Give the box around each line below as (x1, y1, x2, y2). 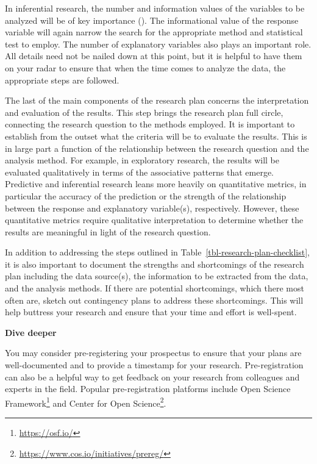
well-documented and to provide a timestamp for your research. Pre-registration (5, 359, 304, 371)
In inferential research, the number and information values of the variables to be (5, 2, 305, 14)
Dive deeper (5, 326, 57, 338)
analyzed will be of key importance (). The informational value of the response (5, 13, 299, 26)
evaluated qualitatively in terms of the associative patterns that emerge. (5, 165, 274, 178)
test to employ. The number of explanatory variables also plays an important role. (5, 37, 312, 50)
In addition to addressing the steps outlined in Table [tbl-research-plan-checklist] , (5, 246, 310, 259)
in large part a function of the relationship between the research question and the (5, 141, 309, 154)
